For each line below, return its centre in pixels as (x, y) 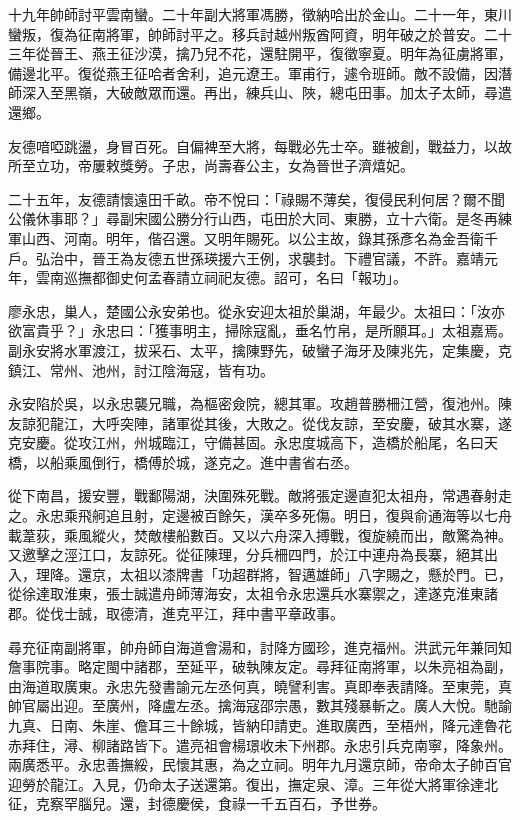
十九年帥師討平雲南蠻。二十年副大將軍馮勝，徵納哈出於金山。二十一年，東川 (260, 14)
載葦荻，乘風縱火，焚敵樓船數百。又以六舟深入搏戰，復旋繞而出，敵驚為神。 (260, 534)
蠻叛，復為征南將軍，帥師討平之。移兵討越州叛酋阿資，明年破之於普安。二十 (260, 33)
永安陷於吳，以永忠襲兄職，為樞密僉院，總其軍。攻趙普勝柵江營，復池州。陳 (260, 403)
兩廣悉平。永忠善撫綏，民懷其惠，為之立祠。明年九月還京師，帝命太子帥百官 (260, 764)
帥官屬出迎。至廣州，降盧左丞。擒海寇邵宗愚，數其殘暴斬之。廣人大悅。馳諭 (260, 705)
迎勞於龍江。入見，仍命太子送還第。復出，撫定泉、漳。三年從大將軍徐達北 (253, 783)
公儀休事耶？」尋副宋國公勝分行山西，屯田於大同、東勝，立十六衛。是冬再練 (260, 218)
